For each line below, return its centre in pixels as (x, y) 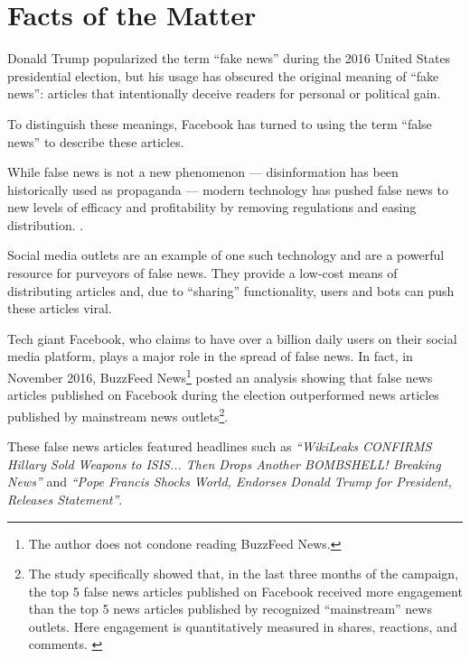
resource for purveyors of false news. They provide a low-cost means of (202, 273)
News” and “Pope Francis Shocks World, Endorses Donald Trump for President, (230, 482)
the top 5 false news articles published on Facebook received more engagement (245, 591)
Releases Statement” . (65, 499)
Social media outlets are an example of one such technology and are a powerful (226, 255)
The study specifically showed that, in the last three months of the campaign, (244, 574)
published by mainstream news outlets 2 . (118, 414)
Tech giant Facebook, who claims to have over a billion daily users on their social (232, 338)
